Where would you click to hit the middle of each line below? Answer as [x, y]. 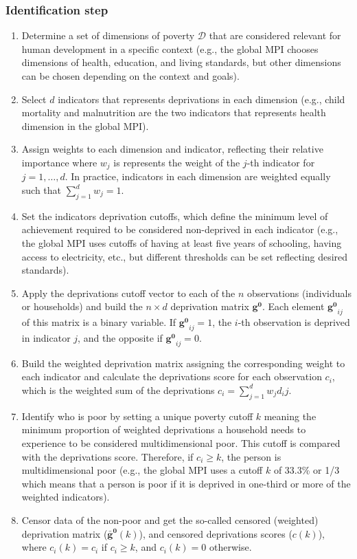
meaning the [290, 416]
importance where [59, 162]
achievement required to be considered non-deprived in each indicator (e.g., [180, 229]
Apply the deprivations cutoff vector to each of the [128, 293]
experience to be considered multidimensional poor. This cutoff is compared [181, 442]
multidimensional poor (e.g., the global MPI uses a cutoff [142, 470]
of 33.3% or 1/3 [307, 470]
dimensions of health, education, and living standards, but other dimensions [181, 62]
